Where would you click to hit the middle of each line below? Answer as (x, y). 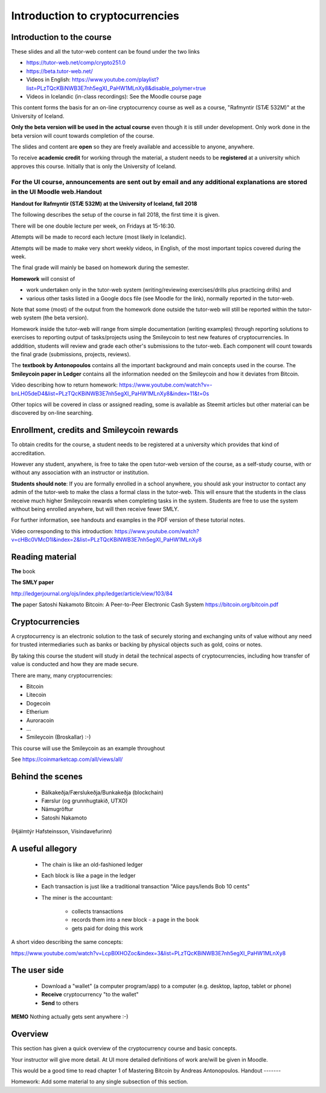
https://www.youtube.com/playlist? (115, 80)
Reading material (44, 556)
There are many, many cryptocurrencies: (62, 675)
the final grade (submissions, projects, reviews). (71, 354)
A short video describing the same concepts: (67, 942)
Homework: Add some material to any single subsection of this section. (100, 1082)
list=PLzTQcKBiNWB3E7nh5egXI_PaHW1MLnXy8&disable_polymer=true (116, 88)
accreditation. (28, 453)
